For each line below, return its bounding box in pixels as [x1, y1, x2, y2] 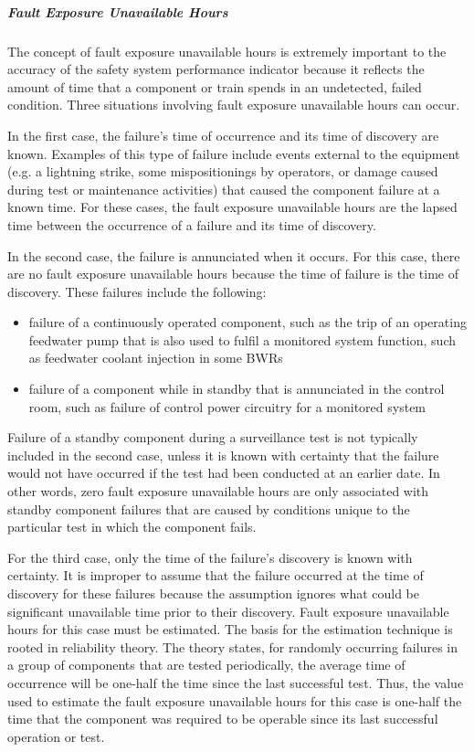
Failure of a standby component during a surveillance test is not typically [7, 428, 418, 447]
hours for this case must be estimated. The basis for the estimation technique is [7, 620, 453, 639]
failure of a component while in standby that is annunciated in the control [28, 379, 445, 398]
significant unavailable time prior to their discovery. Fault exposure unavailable [7, 601, 449, 620]
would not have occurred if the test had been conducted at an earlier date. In [7, 463, 440, 482]
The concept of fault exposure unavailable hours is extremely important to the [7, 41, 447, 60]
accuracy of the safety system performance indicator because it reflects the [7, 59, 425, 79]
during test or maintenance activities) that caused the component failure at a [7, 179, 440, 198]
